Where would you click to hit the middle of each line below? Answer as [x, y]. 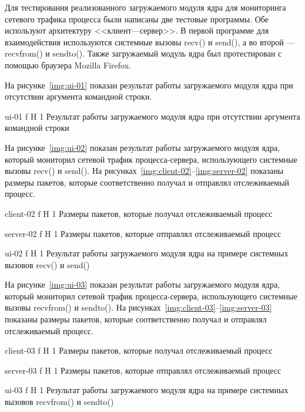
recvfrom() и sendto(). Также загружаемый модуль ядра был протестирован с [143, 53]
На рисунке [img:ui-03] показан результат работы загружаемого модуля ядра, [143, 284]
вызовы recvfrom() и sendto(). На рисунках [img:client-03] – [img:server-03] [138, 307]
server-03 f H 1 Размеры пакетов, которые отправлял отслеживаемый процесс [143, 370]
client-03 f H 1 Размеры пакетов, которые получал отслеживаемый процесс [139, 350]
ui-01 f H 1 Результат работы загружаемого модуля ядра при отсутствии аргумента [152, 116]
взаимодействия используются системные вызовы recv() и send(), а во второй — [150, 42]
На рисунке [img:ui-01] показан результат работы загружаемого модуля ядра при [149, 85]
